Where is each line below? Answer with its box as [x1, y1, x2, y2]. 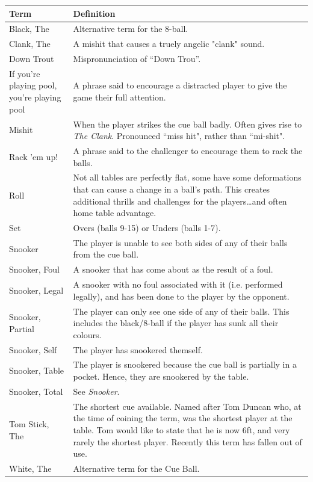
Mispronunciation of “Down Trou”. [73, 52, 201, 65]
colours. [73, 328, 102, 341]
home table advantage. [73, 206, 156, 219]
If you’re [9, 67, 40, 79]
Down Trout [9, 52, 54, 65]
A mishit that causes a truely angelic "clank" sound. [73, 37, 265, 50]
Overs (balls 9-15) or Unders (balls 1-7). [73, 221, 221, 233]
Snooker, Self [9, 343, 57, 356]
